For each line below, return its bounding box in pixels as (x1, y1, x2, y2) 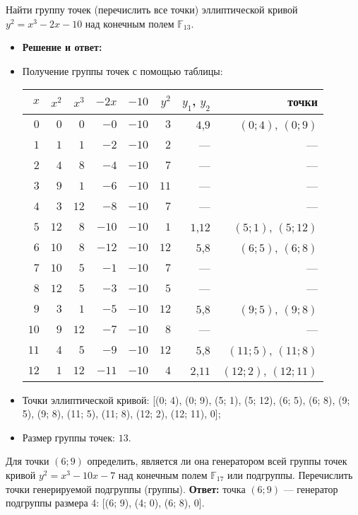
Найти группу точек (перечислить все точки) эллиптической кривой (6, 2, 298, 16)
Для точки (6, 453, 49, 468)
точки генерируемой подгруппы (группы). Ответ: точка (6, 481, 246, 496)
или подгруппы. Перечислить (227, 467, 353, 482)
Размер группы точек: (22, 429, 115, 444)
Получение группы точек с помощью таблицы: (22, 63, 223, 78)
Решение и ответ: (22, 40, 102, 54)
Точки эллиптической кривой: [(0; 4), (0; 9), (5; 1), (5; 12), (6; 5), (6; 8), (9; (22, 392, 350, 407)
